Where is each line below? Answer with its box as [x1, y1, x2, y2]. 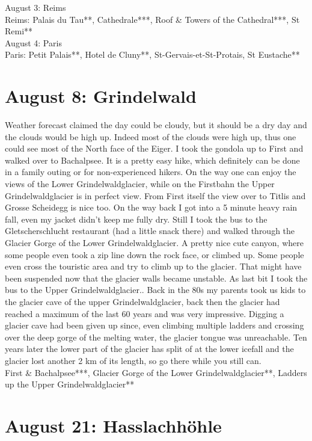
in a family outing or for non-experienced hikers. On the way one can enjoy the [5, 165, 296, 178]
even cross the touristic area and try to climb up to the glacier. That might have [5, 260, 302, 273]
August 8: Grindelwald [5, 84, 197, 108]
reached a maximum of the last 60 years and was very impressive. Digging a [5, 307, 284, 319]
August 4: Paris [5, 36, 62, 49]
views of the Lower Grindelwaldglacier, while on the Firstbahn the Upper [5, 177, 275, 190]
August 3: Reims [5, 1, 66, 13]
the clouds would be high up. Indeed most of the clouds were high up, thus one [5, 130, 296, 143]
